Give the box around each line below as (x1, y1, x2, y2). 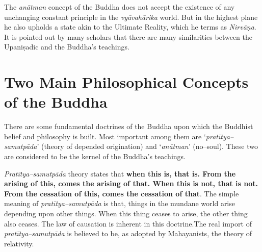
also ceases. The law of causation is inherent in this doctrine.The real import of (4, 218, 252, 229)
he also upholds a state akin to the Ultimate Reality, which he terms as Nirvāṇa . (4, 21, 256, 32)
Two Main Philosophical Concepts (4, 71, 249, 92)
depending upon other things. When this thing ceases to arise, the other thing (4, 208, 248, 219)
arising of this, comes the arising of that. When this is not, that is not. (4, 178, 258, 189)
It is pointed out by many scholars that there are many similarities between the (4, 31, 253, 42)
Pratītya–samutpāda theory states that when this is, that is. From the (4, 168, 236, 179)
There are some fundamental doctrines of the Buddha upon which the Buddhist (4, 121, 253, 132)
